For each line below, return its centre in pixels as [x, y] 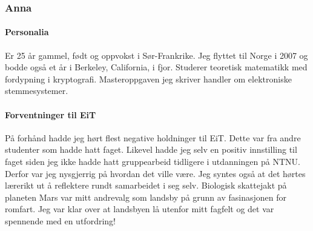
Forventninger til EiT [51, 114]
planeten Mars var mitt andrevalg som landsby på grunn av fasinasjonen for [146, 197]
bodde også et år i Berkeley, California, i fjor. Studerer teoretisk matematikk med [156, 67]
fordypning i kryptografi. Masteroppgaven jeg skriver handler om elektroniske [148, 79]
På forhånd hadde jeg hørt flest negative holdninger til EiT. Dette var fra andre [153, 137]
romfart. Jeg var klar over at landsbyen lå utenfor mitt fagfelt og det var [140, 209]
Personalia [27, 32]
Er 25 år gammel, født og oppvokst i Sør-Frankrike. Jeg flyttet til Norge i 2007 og [156, 55]
